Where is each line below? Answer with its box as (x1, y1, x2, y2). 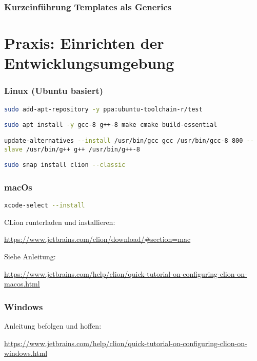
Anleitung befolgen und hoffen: (4, 320, 102, 331)
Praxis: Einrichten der (4, 32, 164, 53)
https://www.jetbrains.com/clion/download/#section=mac (4, 234, 191, 244)
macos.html (4, 278, 40, 289)
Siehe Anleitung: (4, 251, 56, 261)
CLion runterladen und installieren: (4, 216, 115, 227)
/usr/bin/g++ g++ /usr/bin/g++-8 (26, 145, 140, 153)
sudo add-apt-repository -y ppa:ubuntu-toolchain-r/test (4, 105, 203, 113)
